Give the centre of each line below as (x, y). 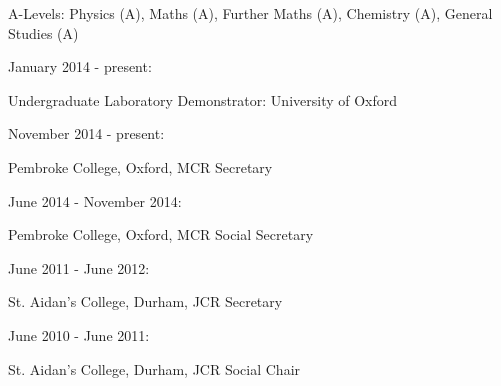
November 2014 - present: (86, 133)
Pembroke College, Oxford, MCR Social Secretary (161, 234)
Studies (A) (43, 32)
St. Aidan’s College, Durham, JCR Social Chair (154, 368)
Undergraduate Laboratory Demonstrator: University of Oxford (203, 99)
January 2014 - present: (80, 66)
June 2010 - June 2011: (79, 334)
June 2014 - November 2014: (95, 200)
